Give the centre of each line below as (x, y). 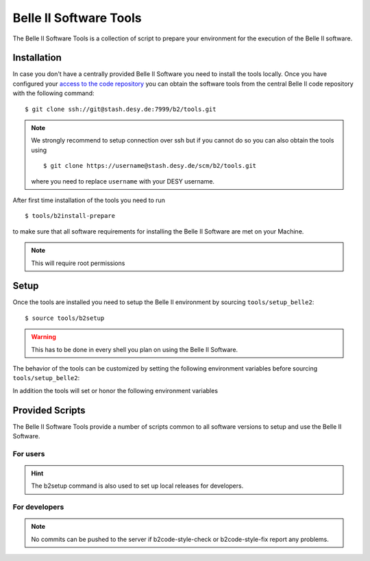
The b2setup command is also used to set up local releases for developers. (137, 486)
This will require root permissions (78, 263)
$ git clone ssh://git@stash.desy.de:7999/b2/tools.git (121, 109)
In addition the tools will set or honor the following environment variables (115, 390)
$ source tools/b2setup (65, 318)
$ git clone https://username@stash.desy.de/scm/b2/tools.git (150, 166)
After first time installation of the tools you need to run (89, 200)
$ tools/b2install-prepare (70, 216)
